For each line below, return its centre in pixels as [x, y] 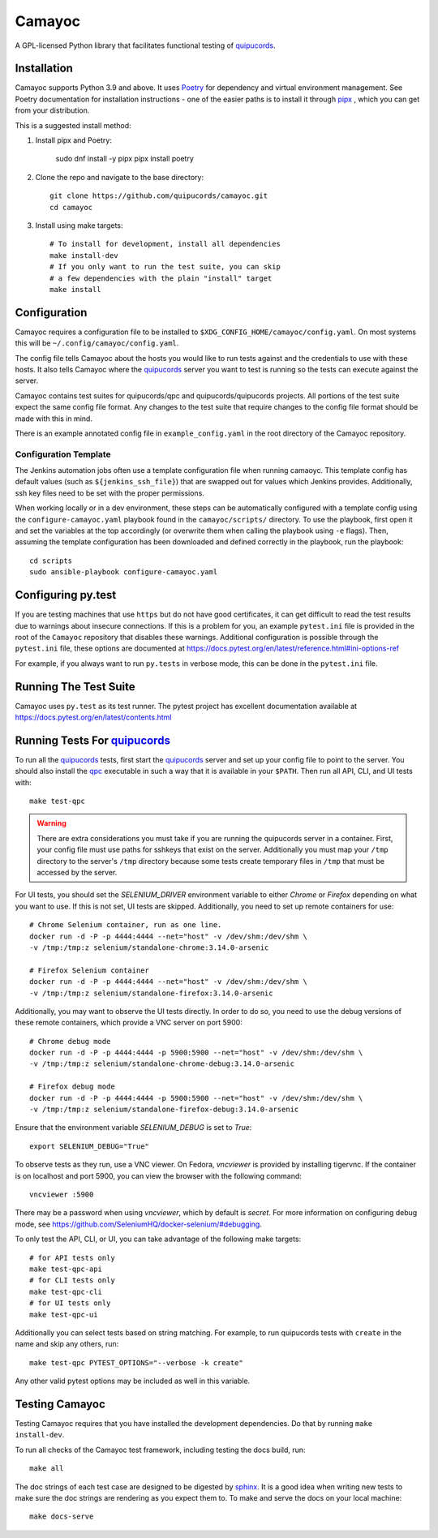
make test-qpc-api [66, 1269]
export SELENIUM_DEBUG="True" [90, 1146]
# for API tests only [72, 1258]
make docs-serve [62, 1517]
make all [47, 1469]
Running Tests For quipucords [92, 740]
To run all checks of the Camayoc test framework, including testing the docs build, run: [160, 1450]
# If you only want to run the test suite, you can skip [165, 267]
